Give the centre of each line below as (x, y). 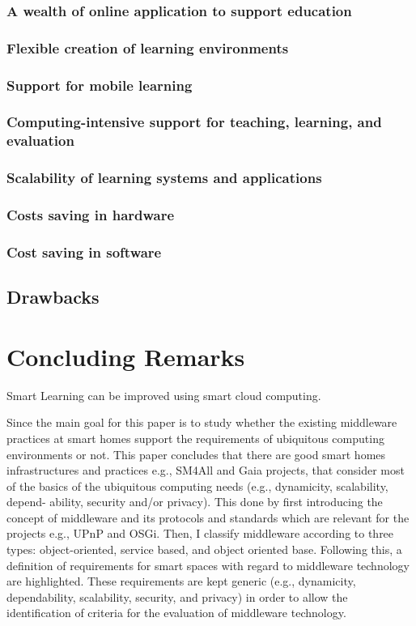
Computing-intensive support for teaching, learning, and (194, 122)
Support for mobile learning (100, 85)
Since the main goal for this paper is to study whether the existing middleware (202, 422)
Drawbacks (53, 297)
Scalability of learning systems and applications (164, 178)
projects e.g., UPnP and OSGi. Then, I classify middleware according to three (200, 533)
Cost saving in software (84, 251)
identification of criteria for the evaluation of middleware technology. (176, 613)
